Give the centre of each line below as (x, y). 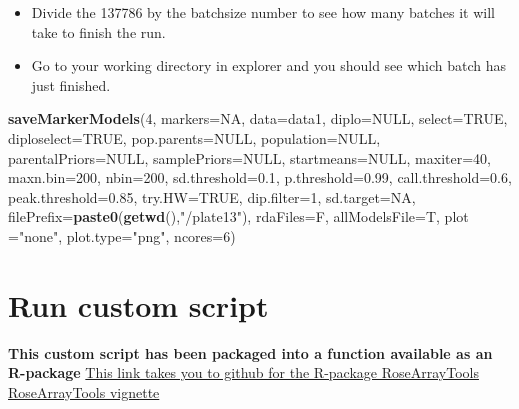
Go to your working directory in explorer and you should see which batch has (269, 65)
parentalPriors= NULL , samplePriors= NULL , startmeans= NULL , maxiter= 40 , (249, 157)
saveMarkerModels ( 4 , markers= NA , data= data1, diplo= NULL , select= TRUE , (258, 118)
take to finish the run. (98, 31)
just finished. (71, 84)
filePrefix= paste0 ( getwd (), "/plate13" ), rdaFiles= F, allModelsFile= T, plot (238, 216)
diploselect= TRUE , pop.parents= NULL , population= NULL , (194, 137)
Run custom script (138, 304)
